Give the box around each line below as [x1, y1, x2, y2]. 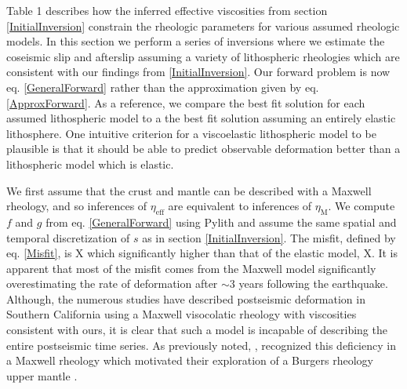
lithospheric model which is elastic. [6, 155, 174, 172]
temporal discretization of [6, 229, 130, 245]
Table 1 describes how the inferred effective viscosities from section [6, 2, 328, 18]
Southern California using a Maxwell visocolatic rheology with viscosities [6, 306, 357, 322]
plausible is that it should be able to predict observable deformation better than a [6, 140, 401, 157]
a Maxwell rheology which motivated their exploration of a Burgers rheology [6, 352, 373, 369]
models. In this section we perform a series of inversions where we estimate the [6, 33, 385, 49]
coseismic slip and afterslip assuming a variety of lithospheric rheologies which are [6, 48, 400, 64]
